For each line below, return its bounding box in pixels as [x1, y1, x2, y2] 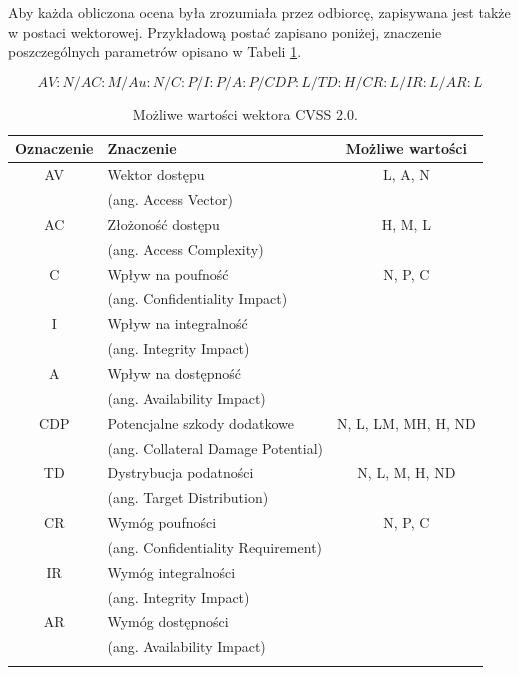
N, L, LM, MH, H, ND [337, 412, 476, 433]
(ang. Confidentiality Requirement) [107, 536, 323, 557]
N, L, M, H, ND [357, 462, 456, 483]
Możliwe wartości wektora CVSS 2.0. [132, 103, 358, 124]
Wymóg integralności [107, 561, 236, 582]
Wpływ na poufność [107, 263, 229, 284]
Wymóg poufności [107, 512, 217, 533]
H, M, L [381, 213, 431, 234]
